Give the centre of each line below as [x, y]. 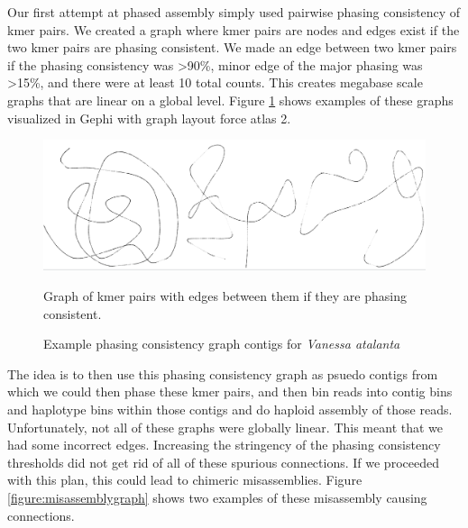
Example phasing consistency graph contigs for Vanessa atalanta [222, 344]
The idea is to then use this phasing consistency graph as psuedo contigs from [223, 373]
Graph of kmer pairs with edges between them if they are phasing [225, 296]
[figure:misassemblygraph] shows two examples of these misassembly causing [217, 498]
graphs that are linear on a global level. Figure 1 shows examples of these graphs [230, 100]
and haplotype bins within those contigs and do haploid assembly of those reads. [230, 410]
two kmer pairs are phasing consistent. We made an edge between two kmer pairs [232, 47]
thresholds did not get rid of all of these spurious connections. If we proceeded [223, 462]
